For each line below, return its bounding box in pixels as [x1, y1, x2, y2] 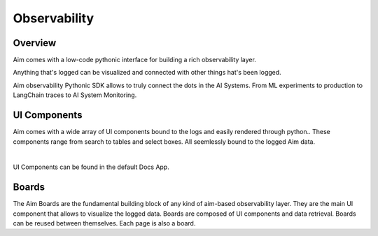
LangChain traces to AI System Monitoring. [13, 91, 137, 99]
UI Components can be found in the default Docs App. [13, 163, 169, 171]
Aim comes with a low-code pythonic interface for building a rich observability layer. [13, 56, 257, 64]
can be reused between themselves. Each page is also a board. [13, 219, 196, 227]
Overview [13, 37, 57, 49]
